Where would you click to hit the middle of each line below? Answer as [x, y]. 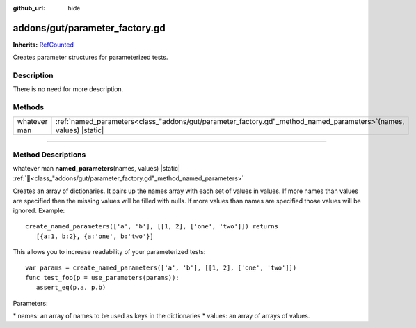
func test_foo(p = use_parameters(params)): [103, 278]
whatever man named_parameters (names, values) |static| [97, 169]
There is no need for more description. [68, 89]
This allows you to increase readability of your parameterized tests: [109, 252]
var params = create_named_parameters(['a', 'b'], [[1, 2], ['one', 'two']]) [161, 268]
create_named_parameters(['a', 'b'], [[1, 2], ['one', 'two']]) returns [152, 227]
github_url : [29, 8]
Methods [29, 107]
